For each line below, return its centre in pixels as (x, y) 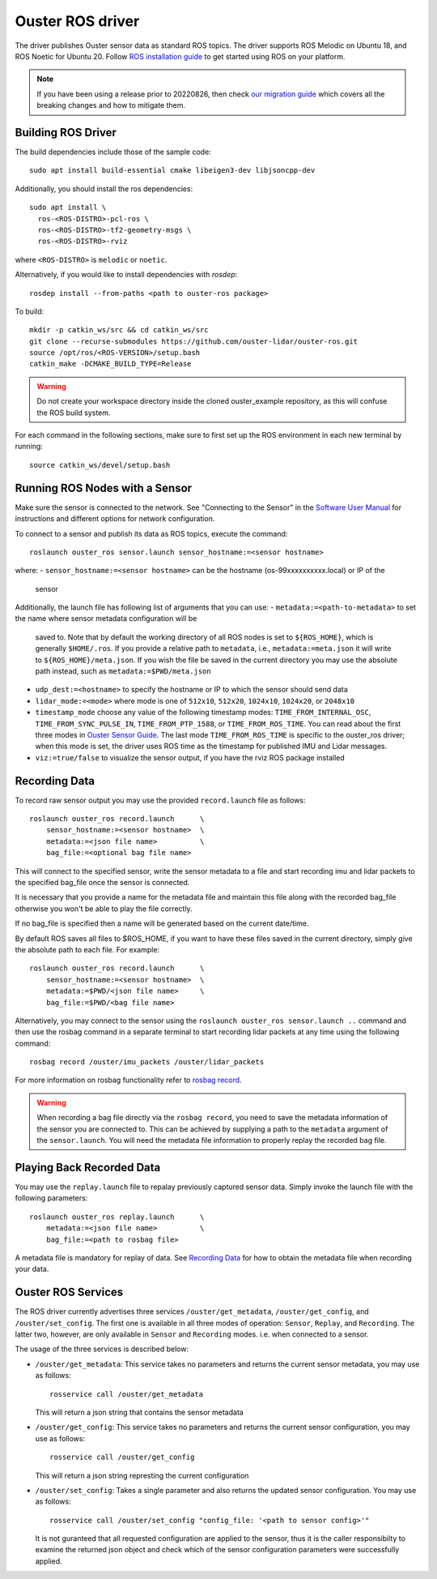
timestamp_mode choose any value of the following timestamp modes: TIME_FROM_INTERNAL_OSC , (203, 712)
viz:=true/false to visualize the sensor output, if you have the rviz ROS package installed (190, 757)
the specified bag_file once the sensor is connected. (102, 883)
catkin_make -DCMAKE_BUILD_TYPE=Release (110, 364)
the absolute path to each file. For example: (87, 949)
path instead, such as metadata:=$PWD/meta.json (123, 671)
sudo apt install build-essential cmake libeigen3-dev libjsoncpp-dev (172, 171)
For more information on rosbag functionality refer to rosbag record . (128, 1080)
